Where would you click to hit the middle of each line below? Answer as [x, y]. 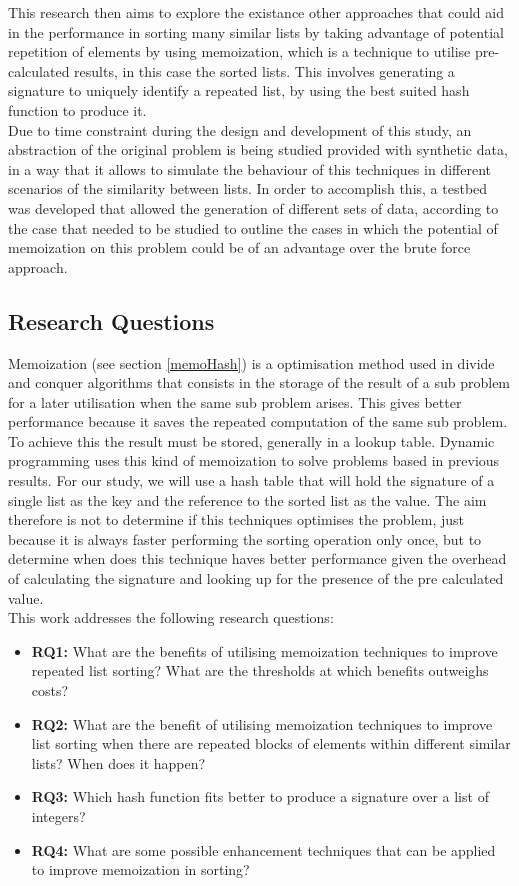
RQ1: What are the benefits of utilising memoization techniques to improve [264, 650]
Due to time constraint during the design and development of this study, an [240, 129]
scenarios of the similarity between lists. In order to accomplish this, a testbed [248, 188]
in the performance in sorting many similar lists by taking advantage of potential [256, 31]
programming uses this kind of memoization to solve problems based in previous [254, 460]
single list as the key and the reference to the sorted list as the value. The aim [247, 499]
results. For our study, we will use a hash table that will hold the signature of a [251, 480]
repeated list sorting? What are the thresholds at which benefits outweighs [260, 670]
